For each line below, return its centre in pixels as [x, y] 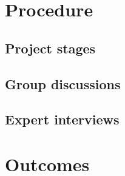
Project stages [50, 48]
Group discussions [63, 83]
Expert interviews [62, 119]
